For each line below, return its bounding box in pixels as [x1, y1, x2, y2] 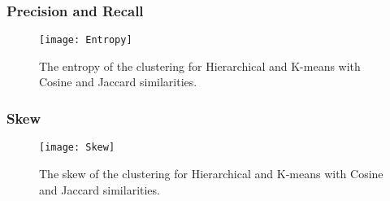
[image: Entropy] [39, 34, 132, 46]
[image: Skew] [39, 142, 115, 154]
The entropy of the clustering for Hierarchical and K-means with [39, 57, 361, 74]
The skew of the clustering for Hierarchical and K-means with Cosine [39, 164, 383, 181]
